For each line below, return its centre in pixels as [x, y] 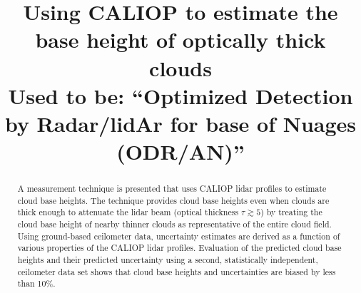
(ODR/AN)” [180, 151]
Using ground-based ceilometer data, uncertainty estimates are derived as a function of [179, 236]
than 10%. [36, 283]
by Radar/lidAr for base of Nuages [180, 123]
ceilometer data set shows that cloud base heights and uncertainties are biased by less [177, 271]
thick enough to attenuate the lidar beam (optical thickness [128, 212]
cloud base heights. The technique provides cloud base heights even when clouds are [173, 200]
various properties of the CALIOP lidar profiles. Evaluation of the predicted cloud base [179, 248]
